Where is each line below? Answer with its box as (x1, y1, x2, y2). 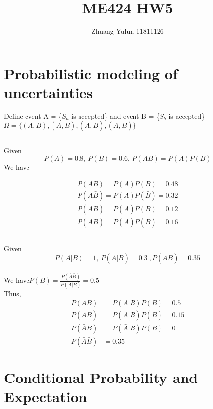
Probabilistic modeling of (4, 63, 178, 83)
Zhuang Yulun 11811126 (91, 26, 164, 36)
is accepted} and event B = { (71, 110, 160, 121)
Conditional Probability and (4, 367, 198, 387)
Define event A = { (4, 110, 62, 121)
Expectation (4, 386, 87, 407)
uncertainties (4, 82, 93, 102)
